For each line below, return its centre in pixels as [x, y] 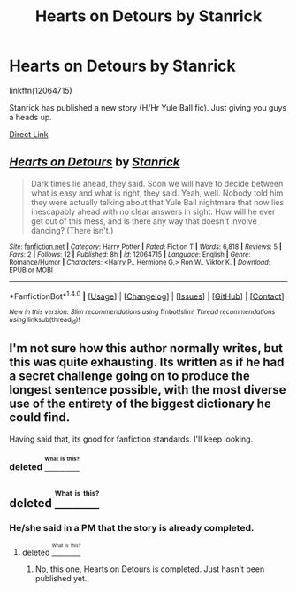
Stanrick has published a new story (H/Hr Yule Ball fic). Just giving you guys [148, 107]
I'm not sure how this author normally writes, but [146, 348]
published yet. [61, 579]
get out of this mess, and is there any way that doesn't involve [144, 221]
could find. [40, 418]
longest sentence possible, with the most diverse [148, 390]
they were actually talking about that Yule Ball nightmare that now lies [157, 202]
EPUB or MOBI [31, 270]
